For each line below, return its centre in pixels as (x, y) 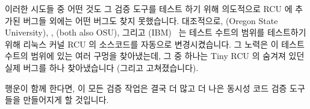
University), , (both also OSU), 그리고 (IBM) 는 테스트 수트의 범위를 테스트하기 (156, 32)
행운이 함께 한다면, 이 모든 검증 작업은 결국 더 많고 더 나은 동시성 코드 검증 (146, 88)
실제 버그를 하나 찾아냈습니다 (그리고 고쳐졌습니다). (102, 67)
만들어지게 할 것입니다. (66, 100)
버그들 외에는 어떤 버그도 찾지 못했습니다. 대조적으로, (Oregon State (150, 20)
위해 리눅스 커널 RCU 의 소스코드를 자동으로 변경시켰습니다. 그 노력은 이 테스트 (155, 44)
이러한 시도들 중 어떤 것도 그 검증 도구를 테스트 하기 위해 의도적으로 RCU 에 (149, 8)
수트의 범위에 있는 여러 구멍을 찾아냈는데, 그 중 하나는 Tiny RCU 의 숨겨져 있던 (155, 56)
